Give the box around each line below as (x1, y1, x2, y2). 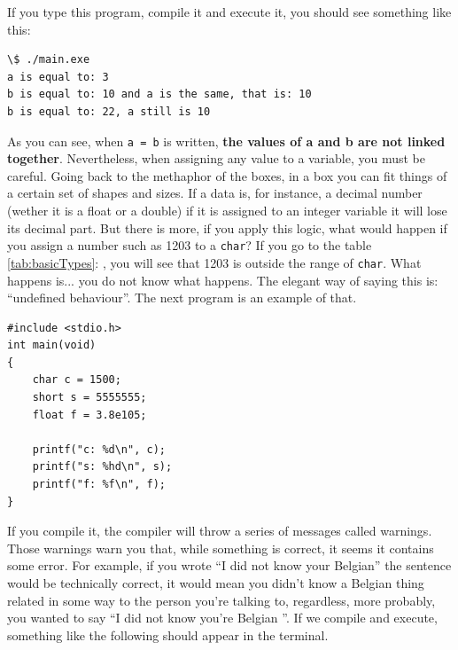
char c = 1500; (32, 373, 121, 387)
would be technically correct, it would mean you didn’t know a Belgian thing (7, 574, 424, 591)
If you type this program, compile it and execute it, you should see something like (7, 3, 452, 20)
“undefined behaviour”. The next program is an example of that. (7, 288, 357, 307)
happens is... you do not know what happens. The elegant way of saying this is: (7, 270, 439, 289)
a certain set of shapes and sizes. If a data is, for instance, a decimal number (7, 184, 423, 202)
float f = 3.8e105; (32, 408, 147, 421)
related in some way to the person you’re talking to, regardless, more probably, (7, 591, 436, 609)
